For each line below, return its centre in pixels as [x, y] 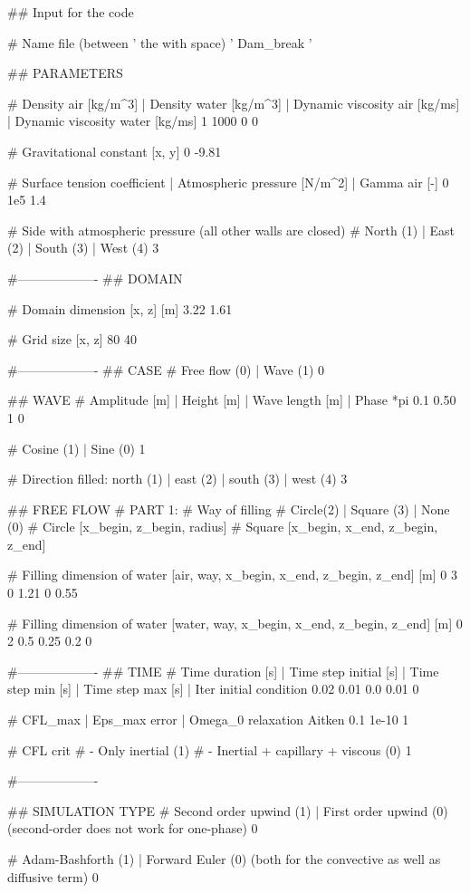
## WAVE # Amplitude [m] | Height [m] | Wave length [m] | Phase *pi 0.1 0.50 [232, 400]
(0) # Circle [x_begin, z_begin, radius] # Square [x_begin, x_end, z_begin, [223, 527]
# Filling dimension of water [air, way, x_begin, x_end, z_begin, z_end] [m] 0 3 [232, 575]
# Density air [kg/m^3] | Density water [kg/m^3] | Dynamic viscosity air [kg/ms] [234, 103]
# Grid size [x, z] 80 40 [72, 339]
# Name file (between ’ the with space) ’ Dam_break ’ [160, 42]
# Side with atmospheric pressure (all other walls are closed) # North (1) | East [231, 230]
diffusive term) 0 [53, 876]
